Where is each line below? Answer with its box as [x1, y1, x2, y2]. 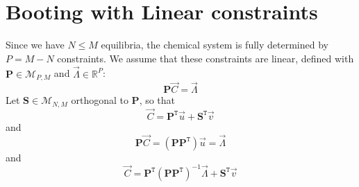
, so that [139, 93, 176, 107]
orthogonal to [71, 93, 128, 107]
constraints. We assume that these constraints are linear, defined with [57, 51, 354, 65]
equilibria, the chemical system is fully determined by [101, 37, 328, 52]
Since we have [6, 37, 65, 52]
